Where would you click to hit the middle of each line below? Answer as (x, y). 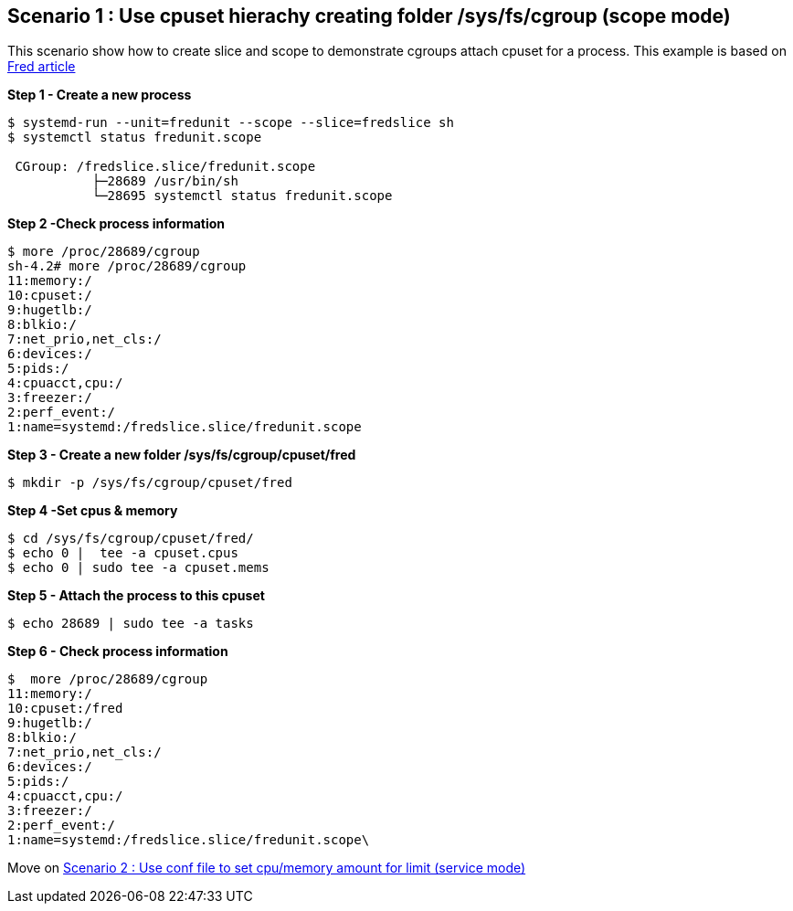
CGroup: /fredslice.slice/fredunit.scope (165, 167)
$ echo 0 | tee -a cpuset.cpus (123, 553)
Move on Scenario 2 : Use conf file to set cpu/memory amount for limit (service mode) (267, 868)
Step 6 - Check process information (118, 651)
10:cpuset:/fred (65, 709)
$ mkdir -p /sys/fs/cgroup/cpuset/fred (150, 483)
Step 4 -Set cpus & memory (93, 511)
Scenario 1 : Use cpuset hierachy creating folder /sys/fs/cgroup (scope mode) (369, 16)
